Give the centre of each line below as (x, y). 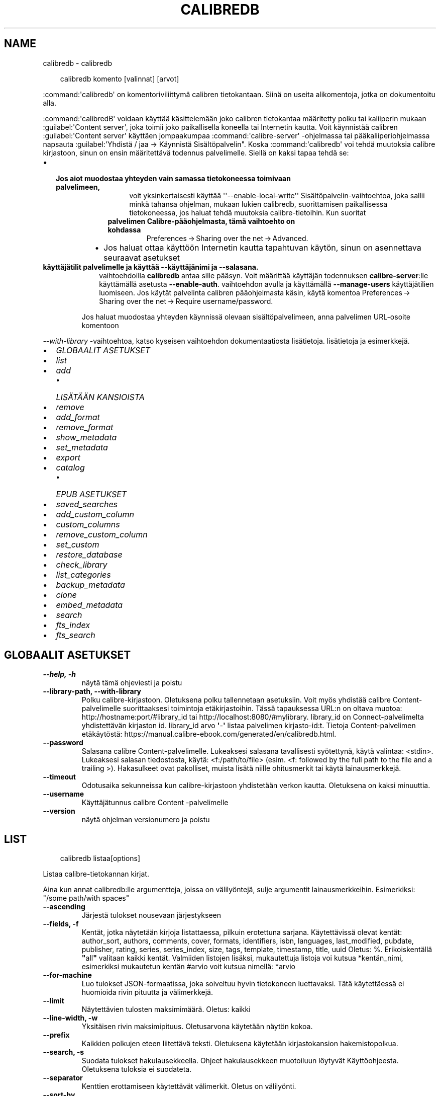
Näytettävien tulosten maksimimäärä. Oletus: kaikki (166, 1009)
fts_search (76, 635)
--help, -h (59, 674)
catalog (70, 467)
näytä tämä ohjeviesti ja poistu (132, 683)
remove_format (85, 427)
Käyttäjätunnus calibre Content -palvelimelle (155, 803)
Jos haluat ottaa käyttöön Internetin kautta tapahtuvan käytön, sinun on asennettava (262, 247)
